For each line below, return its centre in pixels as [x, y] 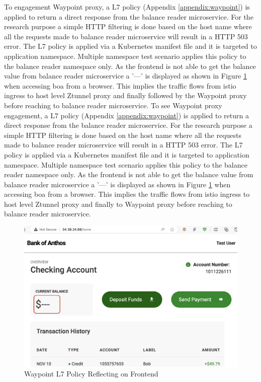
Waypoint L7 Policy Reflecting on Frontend [91, 374]
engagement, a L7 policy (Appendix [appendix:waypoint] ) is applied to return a [126, 115]
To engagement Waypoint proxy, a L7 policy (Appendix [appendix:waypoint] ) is [127, 7]
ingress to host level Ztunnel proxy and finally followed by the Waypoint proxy [125, 95]
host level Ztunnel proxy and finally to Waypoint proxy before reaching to [118, 204]
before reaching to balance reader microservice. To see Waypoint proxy [113, 105]
